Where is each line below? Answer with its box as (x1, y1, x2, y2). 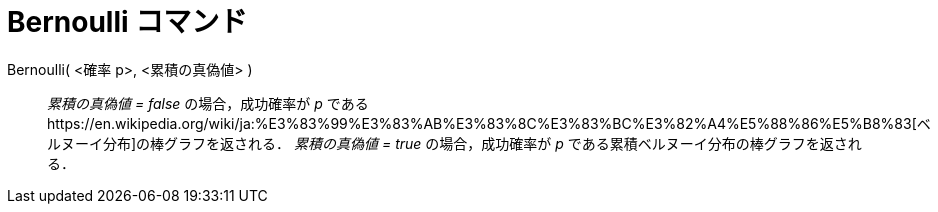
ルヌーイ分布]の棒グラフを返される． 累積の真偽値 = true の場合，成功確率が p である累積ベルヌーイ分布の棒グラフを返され (47, 134, 862, 152)
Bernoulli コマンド (7, 5, 248, 39)
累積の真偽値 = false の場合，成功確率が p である (47, 94, 369, 112)
